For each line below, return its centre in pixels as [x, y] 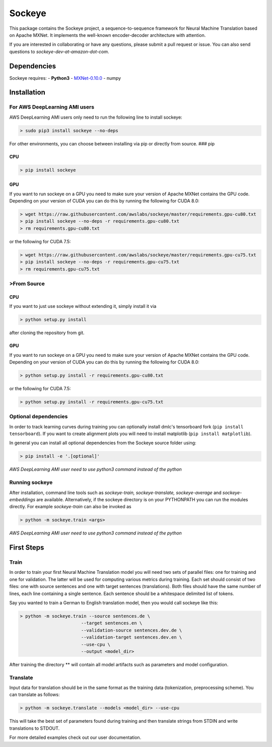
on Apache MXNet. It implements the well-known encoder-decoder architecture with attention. [108, 35]
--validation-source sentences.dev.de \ [131, 630]
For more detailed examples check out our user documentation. [75, 737]
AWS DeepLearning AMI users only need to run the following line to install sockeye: [96, 117]
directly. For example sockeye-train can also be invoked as [70, 507]
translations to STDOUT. [35, 728]
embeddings [22, 499]
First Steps [27, 548]
